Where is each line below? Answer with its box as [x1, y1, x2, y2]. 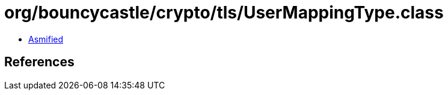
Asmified [28, 33, 64, 44]
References [4, 54, 75, 70]
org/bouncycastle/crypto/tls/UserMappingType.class [4, 2, 444, 23]
